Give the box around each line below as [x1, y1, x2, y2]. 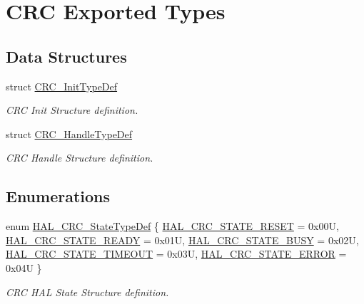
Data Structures [6, 45, 127, 67]
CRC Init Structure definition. [6, 103, 138, 117]
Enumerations [6, 185, 111, 207]
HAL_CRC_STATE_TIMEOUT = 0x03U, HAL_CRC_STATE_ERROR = [6, 246, 347, 261]
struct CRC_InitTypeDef [6, 78, 118, 93]
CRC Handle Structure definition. [6, 150, 153, 165]
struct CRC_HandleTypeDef [6, 126, 133, 141]
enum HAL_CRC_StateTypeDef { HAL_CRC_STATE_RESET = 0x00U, [6, 219, 339, 234]
